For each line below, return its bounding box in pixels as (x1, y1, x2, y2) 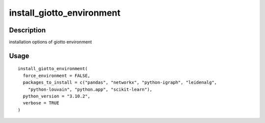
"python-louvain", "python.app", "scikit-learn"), (27, 86, 153, 92)
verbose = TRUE (23, 100, 59, 106)
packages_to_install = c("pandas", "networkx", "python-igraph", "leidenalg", (23, 80, 217, 85)
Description (9, 26, 46, 34)
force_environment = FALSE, (23, 73, 91, 78)
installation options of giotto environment (9, 39, 92, 45)
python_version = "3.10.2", (23, 94, 91, 99)
